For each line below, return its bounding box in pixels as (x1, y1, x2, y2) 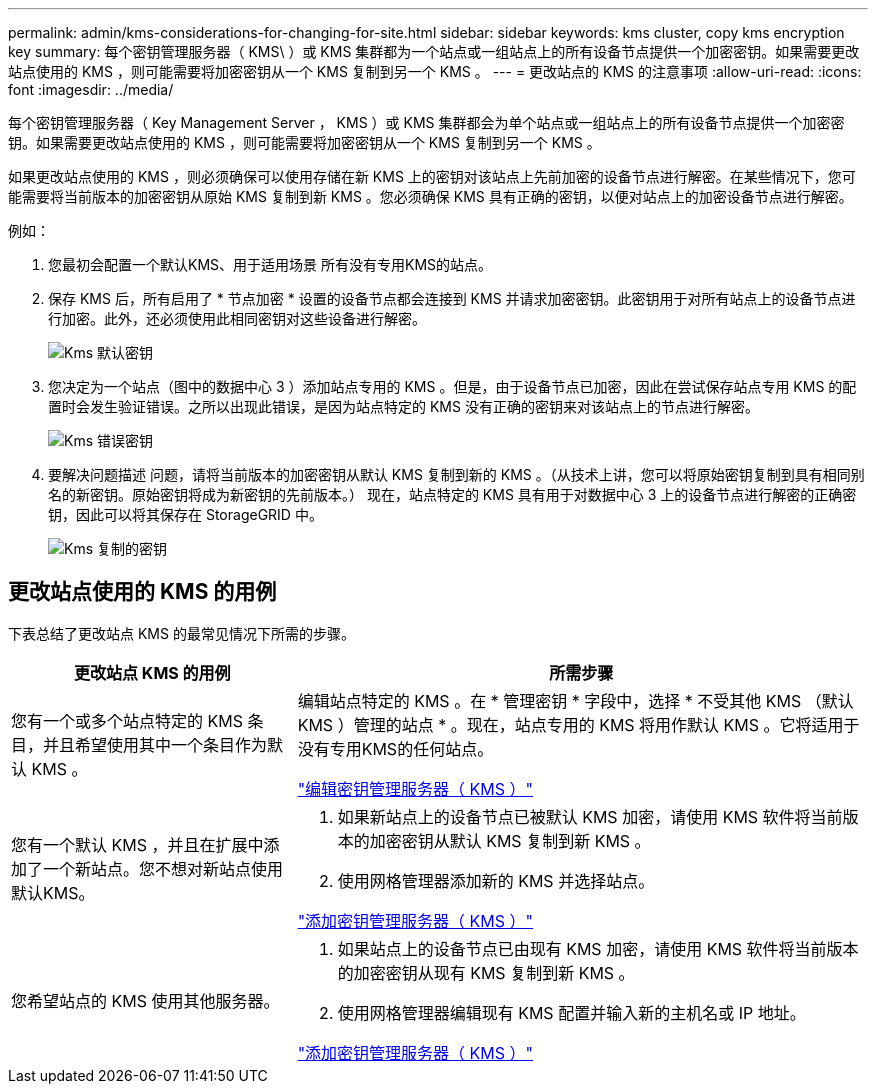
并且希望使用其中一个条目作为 (43, 734, 268, 755)
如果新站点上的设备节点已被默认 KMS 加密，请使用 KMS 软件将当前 (337, 806, 843, 827)
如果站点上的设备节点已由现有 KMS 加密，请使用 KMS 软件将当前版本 (337, 938, 859, 959)
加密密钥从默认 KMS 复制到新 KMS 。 (369, 830, 651, 851)
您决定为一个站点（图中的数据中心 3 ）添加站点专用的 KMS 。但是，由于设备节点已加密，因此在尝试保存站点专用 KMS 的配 (48, 378, 857, 395)
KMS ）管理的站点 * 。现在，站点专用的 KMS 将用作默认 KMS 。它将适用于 (297, 714, 860, 735)
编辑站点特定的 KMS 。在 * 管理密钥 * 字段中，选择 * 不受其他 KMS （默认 (297, 690, 854, 711)
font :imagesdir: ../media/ (8, 81, 174, 98)
